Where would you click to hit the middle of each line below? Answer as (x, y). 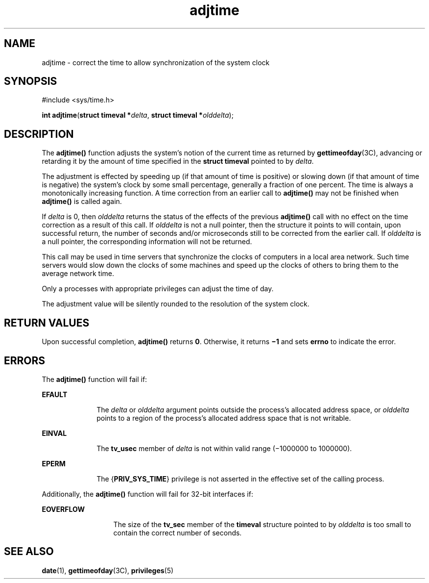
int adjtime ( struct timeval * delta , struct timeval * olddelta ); (138, 115)
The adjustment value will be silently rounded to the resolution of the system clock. (176, 304)
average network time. (78, 274)
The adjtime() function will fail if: (95, 379)
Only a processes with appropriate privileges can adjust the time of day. (158, 289)
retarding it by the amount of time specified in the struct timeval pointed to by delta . (178, 161)
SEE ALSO (29, 552)
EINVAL (54, 433)
